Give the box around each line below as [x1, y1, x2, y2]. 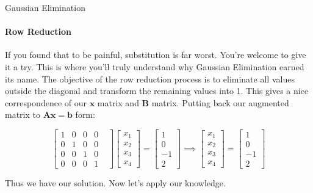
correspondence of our [5, 96, 87, 109]
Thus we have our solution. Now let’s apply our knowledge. [5, 177, 226, 189]
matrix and [97, 96, 139, 109]
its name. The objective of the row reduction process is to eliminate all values [5, 72, 295, 85]
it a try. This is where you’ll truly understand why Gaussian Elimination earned [5, 60, 304, 73]
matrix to [5, 108, 40, 121]
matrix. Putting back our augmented [151, 96, 289, 109]
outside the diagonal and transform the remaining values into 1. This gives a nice [5, 84, 309, 97]
